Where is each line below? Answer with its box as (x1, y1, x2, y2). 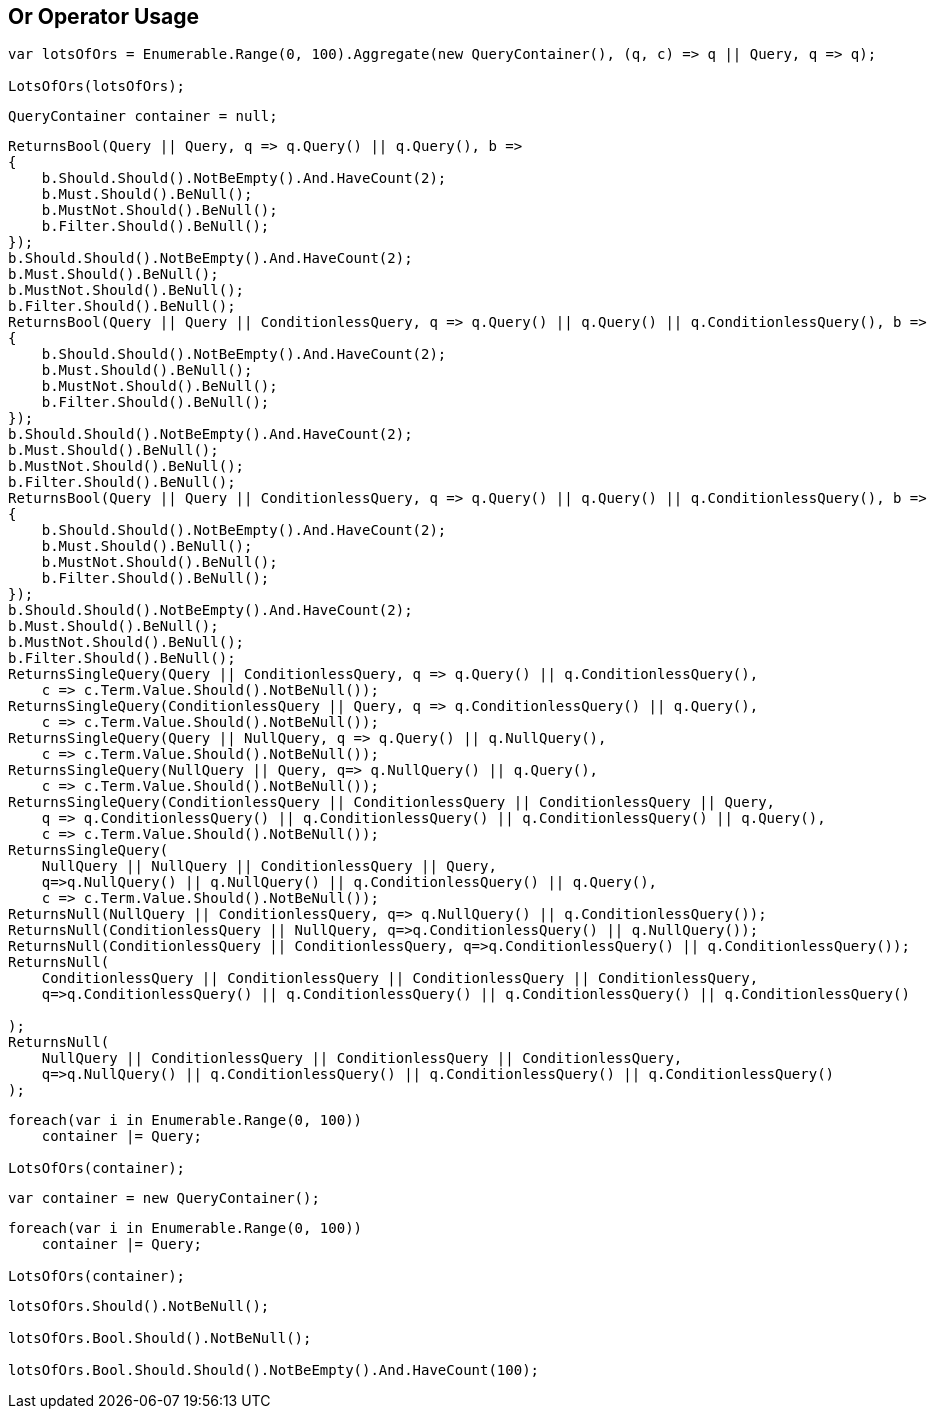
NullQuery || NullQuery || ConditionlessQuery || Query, (41, 858, 497, 875)
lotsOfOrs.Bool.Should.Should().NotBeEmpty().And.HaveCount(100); (8, 1362, 540, 1379)
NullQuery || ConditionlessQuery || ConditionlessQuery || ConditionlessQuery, (41, 1050, 683, 1067)
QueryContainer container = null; (8, 108, 278, 125)
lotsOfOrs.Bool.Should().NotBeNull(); (8, 1330, 312, 1347)
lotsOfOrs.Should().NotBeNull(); (8, 1298, 270, 1315)
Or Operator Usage (8, 4, 200, 29)
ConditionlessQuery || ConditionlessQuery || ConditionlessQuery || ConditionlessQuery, (41, 970, 759, 987)
